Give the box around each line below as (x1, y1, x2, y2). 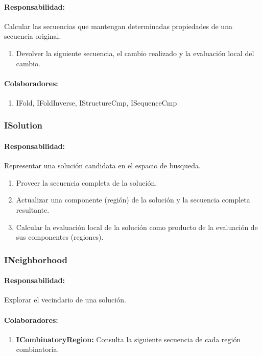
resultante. (16, 204, 50, 215)
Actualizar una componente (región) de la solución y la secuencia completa (16, 194, 250, 205)
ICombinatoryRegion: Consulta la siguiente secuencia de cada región (16, 334, 241, 344)
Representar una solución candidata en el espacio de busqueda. (4, 160, 201, 171)
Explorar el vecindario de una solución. (4, 294, 126, 305)
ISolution (4, 119, 43, 132)
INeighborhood (4, 253, 67, 266)
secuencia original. (4, 31, 61, 41)
